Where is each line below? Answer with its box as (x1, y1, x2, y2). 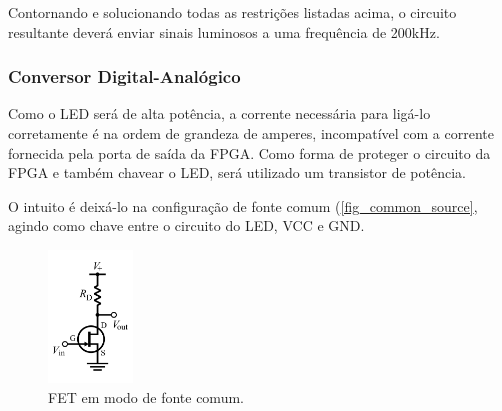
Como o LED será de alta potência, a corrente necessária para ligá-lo (8, 103, 431, 124)
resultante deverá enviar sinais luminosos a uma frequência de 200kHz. (8, 21, 440, 42)
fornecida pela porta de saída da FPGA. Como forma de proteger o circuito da (8, 142, 491, 163)
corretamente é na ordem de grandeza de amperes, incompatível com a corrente (8, 123, 494, 143)
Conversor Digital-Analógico (8, 64, 241, 89)
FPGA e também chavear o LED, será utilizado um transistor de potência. (8, 162, 466, 183)
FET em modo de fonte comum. (48, 386, 244, 407)
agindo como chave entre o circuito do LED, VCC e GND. (8, 215, 365, 236)
